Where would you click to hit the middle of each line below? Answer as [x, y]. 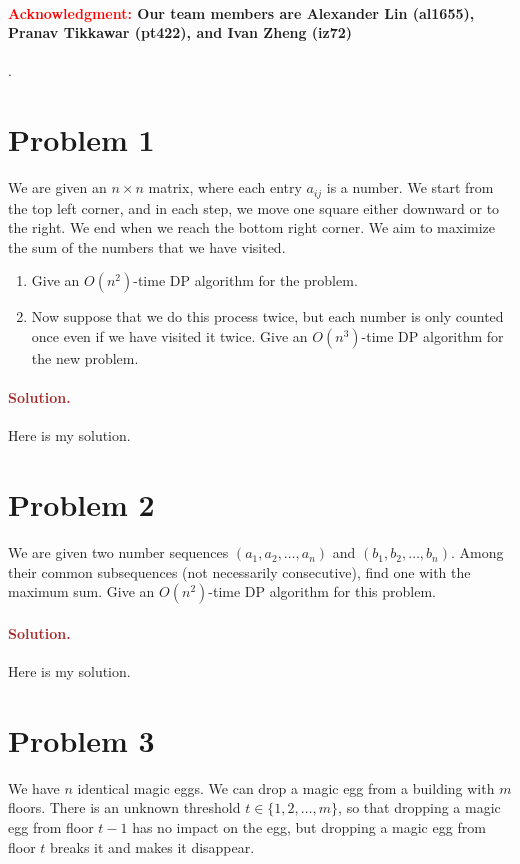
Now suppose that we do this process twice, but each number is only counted [267, 316]
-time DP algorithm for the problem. [245, 280]
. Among [477, 552]
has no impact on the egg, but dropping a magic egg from [309, 826]
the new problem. [85, 357]
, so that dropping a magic [419, 807]
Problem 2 [81, 504]
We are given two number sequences [118, 552]
